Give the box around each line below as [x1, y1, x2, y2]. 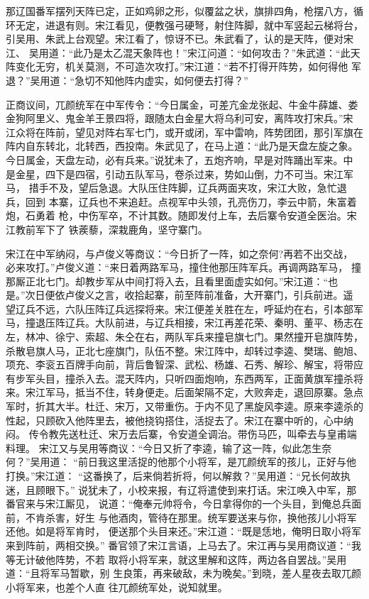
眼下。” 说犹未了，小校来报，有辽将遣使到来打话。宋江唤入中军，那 [45, 482, 357, 497]
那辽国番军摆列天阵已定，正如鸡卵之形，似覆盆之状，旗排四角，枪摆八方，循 [6, 4, 363, 18]
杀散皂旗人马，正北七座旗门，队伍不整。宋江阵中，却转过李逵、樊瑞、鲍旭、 [6, 343, 363, 358]
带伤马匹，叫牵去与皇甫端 [237, 427, 357, 441]
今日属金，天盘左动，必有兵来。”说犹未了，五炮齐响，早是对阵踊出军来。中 [6, 152, 353, 167]
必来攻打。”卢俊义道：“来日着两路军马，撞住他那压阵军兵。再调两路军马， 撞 [6, 260, 361, 275]
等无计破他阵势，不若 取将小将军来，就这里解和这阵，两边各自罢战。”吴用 [6, 551, 347, 566]
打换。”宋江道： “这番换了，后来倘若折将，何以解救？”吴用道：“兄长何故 [6, 468, 341, 483]
